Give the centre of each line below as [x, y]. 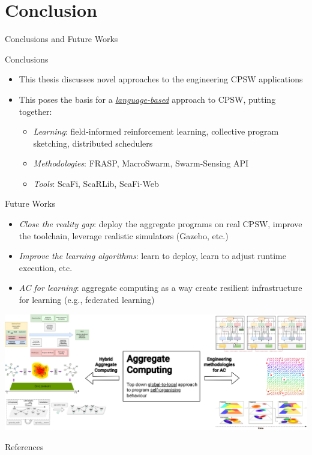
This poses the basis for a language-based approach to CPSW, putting [147, 99]
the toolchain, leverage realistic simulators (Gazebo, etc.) [124, 235]
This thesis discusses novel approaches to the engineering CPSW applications [161, 79]
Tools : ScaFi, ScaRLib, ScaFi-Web [96, 183]
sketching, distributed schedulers [93, 143]
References [24, 446]
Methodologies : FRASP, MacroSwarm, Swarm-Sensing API [141, 163]
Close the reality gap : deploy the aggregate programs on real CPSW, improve [160, 224]
